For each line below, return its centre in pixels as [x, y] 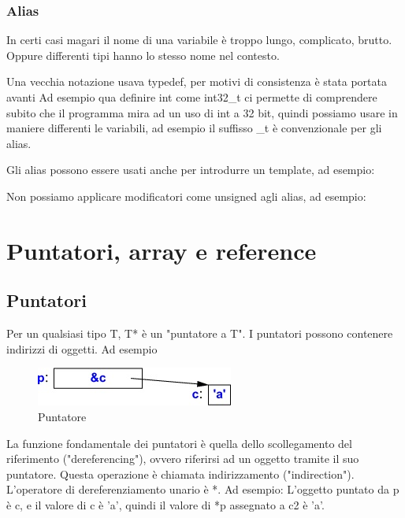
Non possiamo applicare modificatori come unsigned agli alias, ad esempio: [186, 196]
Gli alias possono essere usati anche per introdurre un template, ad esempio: [191, 170]
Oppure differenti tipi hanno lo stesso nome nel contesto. [143, 55]
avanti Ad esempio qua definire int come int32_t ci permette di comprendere [192, 97]
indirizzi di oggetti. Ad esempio [82, 348]
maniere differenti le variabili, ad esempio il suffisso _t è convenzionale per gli [194, 128]
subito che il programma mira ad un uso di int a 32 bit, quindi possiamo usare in [202, 112]
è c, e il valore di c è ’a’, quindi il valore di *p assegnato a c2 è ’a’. [165, 504]
